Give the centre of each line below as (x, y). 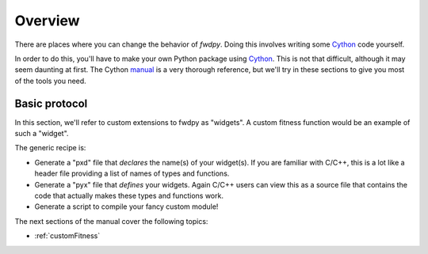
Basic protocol (51, 103)
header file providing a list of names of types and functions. (132, 173)
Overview (47, 21)
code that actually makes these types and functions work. (129, 195)
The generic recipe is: (50, 148)
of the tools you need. (50, 81)
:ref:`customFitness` (67, 236)
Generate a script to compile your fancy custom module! (126, 207)
